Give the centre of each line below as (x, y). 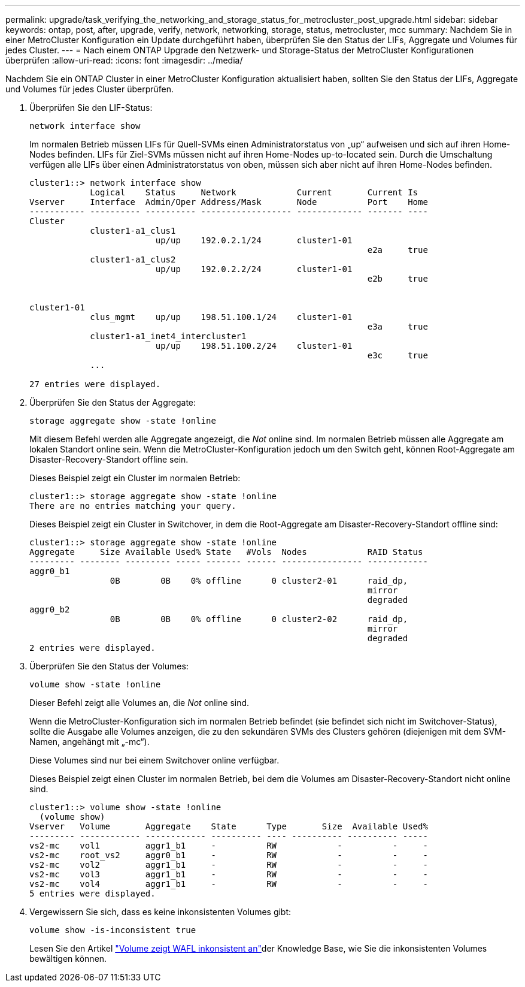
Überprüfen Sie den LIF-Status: (91, 108)
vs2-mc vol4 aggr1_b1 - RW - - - (229, 884)
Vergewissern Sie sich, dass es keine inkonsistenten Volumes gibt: (160, 912)
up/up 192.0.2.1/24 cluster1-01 (254, 240)
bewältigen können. (68, 959)
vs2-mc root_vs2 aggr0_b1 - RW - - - (229, 855)
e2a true (397, 250)
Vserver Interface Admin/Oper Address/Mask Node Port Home (229, 202)
